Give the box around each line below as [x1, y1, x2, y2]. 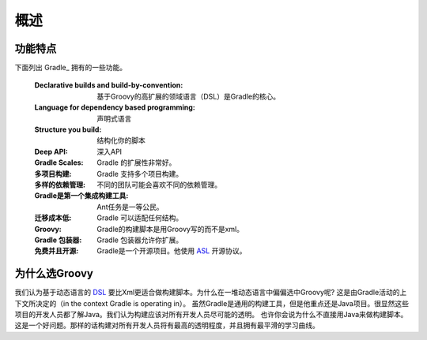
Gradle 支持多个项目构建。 [96, 169, 183, 178]
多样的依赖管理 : [34, 180, 86, 189]
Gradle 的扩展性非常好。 [96, 158, 176, 167]
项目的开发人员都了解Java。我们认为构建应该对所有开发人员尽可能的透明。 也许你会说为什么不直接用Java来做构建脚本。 [14, 310, 408, 319]
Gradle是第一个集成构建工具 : [34, 191, 129, 200]
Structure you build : [34, 125, 102, 134]
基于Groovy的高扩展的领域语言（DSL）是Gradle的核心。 [96, 92, 281, 101]
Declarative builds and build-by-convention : [34, 80, 183, 90]
